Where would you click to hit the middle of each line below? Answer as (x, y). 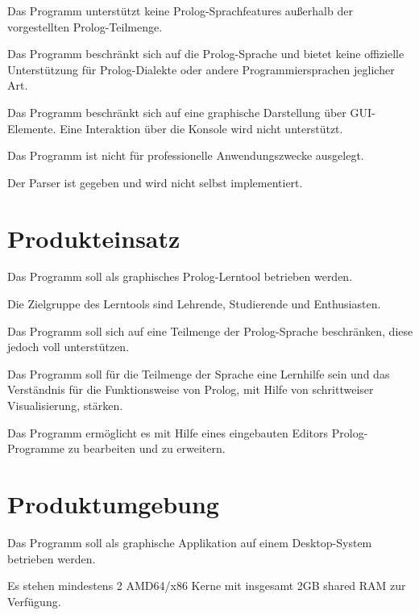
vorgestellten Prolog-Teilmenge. (85, 26)
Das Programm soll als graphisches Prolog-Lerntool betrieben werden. (180, 276)
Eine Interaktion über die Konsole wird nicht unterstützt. (201, 128)
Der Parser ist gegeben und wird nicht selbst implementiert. (155, 182)
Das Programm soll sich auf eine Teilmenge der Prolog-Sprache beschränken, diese (210, 331)
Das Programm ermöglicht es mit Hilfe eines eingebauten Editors (168, 432)
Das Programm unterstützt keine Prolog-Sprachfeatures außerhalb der (180, 10)
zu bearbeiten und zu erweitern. (147, 448)
